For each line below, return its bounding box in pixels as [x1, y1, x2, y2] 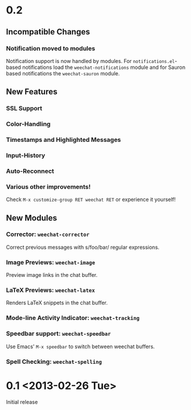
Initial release [6, 398, 38, 405]
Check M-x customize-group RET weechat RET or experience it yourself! [6, 196, 176, 203]
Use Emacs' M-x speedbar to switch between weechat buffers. [6, 343, 155, 350]
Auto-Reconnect [6, 167, 54, 175]
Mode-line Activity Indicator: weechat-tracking [6, 314, 140, 322]
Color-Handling [6, 120, 51, 128]
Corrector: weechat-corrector [6, 230, 90, 238]
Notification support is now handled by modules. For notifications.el [6, 57, 175, 64]
